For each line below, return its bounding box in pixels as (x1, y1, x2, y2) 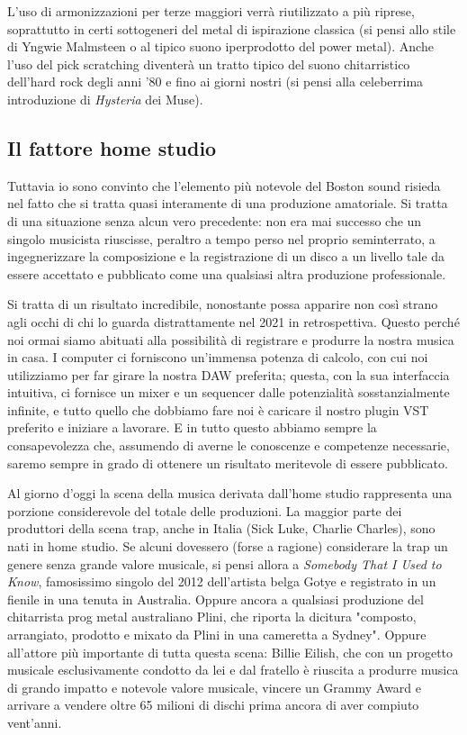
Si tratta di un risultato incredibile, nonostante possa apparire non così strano (7, 295, 438, 313)
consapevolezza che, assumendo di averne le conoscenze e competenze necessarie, (7, 436, 450, 455)
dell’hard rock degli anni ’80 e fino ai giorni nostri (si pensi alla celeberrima (7, 72, 424, 91)
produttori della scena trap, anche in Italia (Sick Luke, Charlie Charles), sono (7, 519, 436, 538)
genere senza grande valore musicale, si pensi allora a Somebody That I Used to (7, 554, 442, 573)
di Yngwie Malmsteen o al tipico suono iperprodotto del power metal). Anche (7, 37, 434, 56)
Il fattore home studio (7, 133, 217, 161)
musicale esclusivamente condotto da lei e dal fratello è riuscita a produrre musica (7, 660, 459, 679)
